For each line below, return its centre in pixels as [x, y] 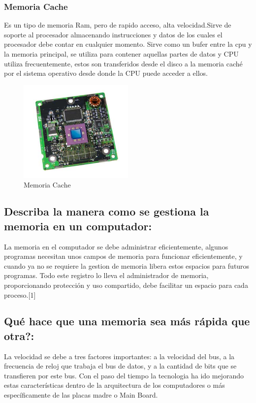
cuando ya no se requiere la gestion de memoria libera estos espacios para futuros [127, 265]
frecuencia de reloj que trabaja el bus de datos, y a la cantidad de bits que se [120, 366]
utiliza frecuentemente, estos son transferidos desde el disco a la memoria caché [123, 63]
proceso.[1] [20, 294]
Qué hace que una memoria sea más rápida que [127, 321]
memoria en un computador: [78, 226]
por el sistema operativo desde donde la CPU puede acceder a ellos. [106, 73]
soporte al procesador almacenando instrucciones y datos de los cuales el [113, 34]
